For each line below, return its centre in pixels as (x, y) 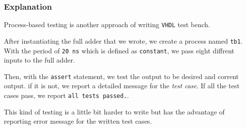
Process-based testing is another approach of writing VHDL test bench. (107, 24)
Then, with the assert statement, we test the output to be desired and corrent (122, 76)
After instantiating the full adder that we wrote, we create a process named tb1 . (123, 40)
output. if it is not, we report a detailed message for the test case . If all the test (122, 86)
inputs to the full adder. (39, 60)
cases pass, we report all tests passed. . (67, 95)
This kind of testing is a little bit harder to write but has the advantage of (114, 111)
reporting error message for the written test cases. (78, 121)
